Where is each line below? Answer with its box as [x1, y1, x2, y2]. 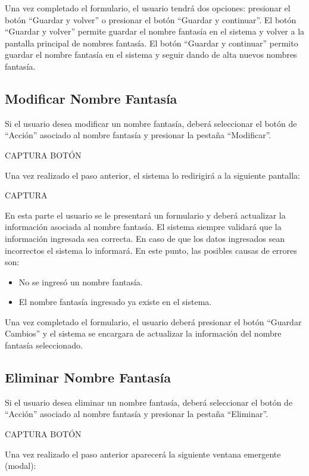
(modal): [5, 459, 36, 472]
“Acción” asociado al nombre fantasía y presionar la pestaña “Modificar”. [5, 129, 271, 141]
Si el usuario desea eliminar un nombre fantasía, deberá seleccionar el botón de [5, 396, 293, 408]
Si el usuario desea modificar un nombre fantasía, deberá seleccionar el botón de [5, 117, 297, 129]
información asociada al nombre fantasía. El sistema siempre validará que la [5, 220, 282, 233]
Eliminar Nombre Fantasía [5, 368, 171, 387]
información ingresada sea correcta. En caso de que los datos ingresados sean [5, 232, 285, 244]
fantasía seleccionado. [5, 339, 83, 351]
